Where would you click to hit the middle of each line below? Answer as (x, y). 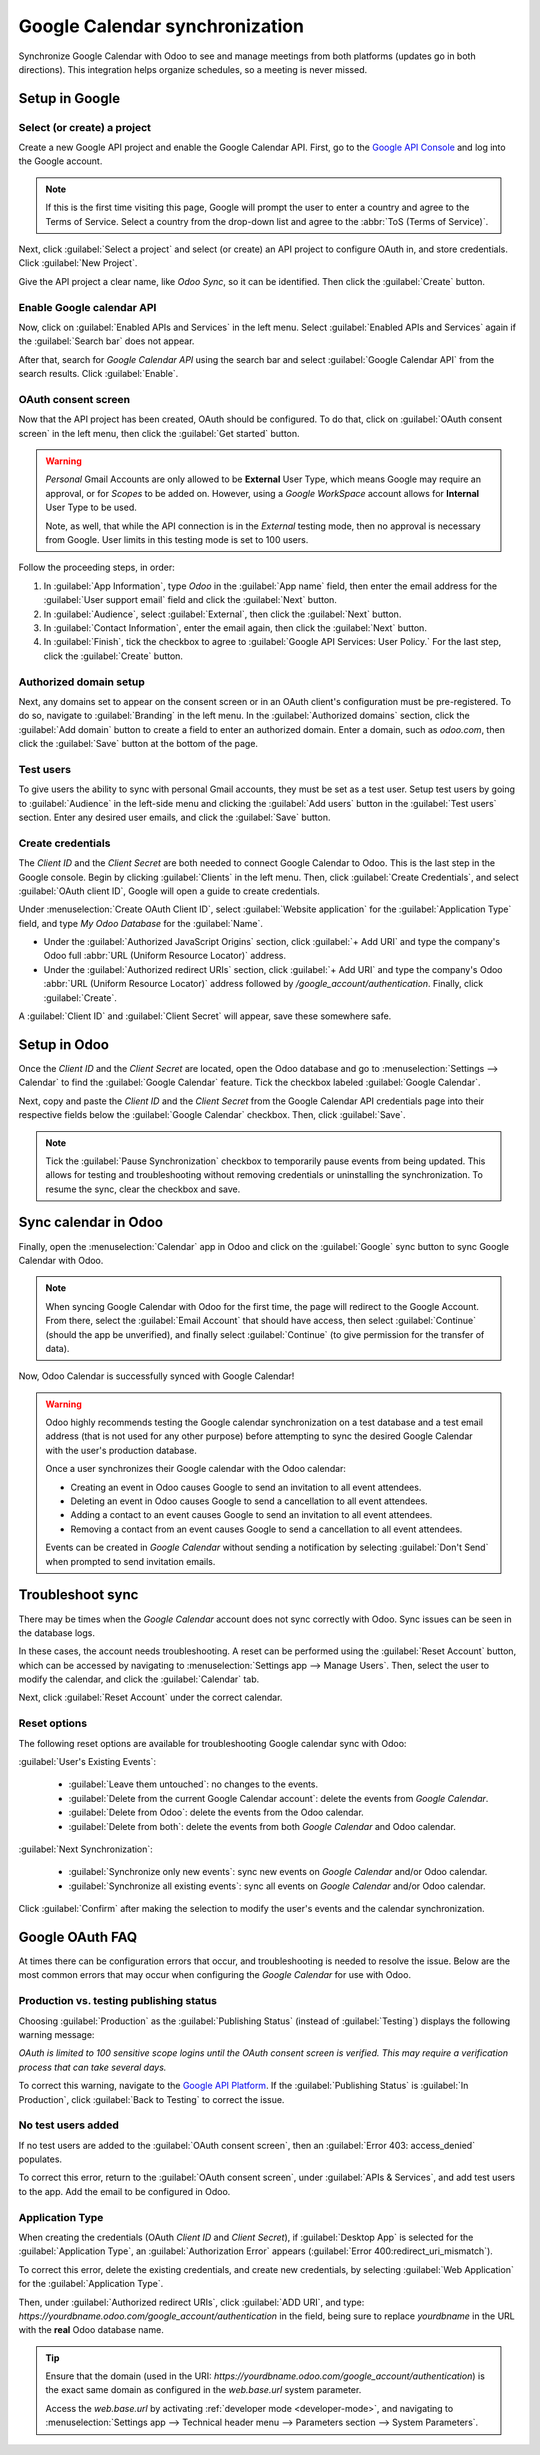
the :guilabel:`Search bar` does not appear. (106, 341)
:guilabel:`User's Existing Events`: (87, 1761)
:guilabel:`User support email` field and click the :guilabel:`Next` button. (190, 600)
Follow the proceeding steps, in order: (96, 567)
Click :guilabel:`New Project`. (78, 263)
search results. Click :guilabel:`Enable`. (98, 374)
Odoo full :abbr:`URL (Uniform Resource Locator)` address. (165, 956)
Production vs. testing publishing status (117, 2001)
